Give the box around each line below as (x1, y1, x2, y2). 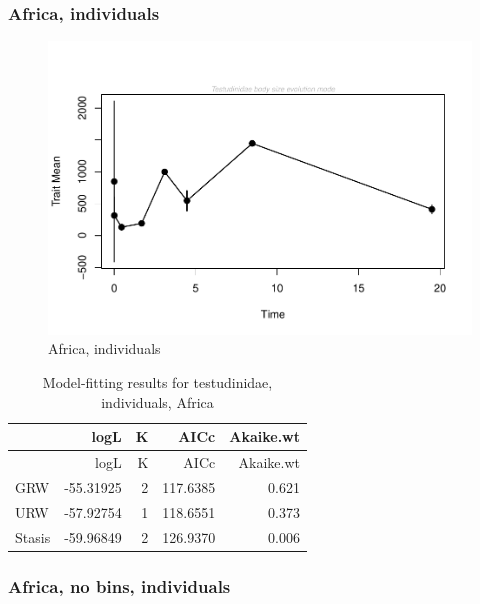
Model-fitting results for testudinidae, (42, 371, 273, 392)
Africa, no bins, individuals (8, 573, 231, 598)
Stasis (15, 526, 51, 547)
